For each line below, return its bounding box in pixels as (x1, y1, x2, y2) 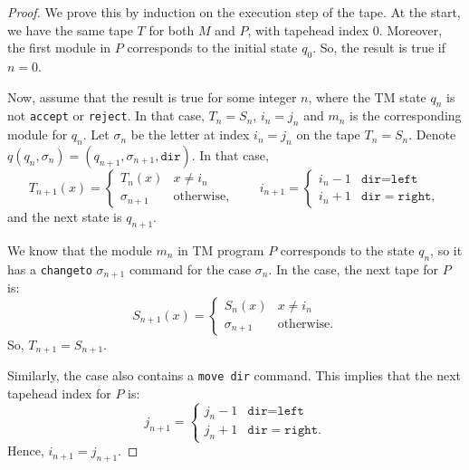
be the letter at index (130, 125, 250, 144)
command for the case (129, 259, 252, 278)
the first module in (7, 38, 111, 57)
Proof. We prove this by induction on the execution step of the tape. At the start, (7, 3, 461, 21)
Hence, (7, 441, 44, 460)
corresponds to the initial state (127, 38, 298, 57)
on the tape (296, 125, 360, 144)
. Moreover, (378, 20, 443, 39)
